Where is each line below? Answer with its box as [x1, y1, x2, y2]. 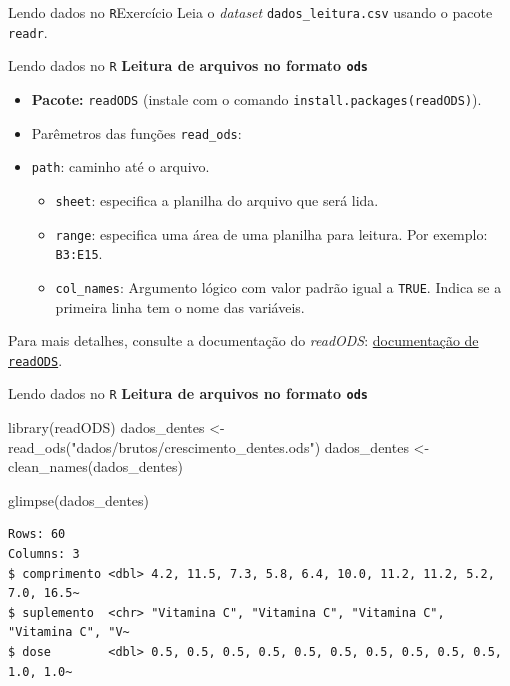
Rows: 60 [8, 527, 66, 542]
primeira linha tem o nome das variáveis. [55, 296, 305, 317]
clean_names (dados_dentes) [8, 456, 183, 477]
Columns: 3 [8, 547, 80, 562]
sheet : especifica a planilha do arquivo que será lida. [55, 189, 379, 210]
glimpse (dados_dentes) [8, 489, 150, 510]
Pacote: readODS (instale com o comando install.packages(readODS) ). [31, 88, 482, 109]
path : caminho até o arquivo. [31, 156, 210, 177]
